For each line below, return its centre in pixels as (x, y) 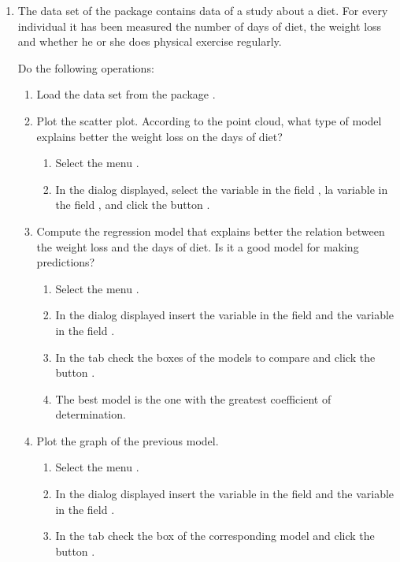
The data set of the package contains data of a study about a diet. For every (203, 10)
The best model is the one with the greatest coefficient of (193, 398)
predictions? (66, 262)
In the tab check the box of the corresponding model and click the (215, 536)
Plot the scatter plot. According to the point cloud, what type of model (209, 120)
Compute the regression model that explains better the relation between (211, 231)
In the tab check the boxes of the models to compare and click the (215, 357)
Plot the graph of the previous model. (128, 440)
